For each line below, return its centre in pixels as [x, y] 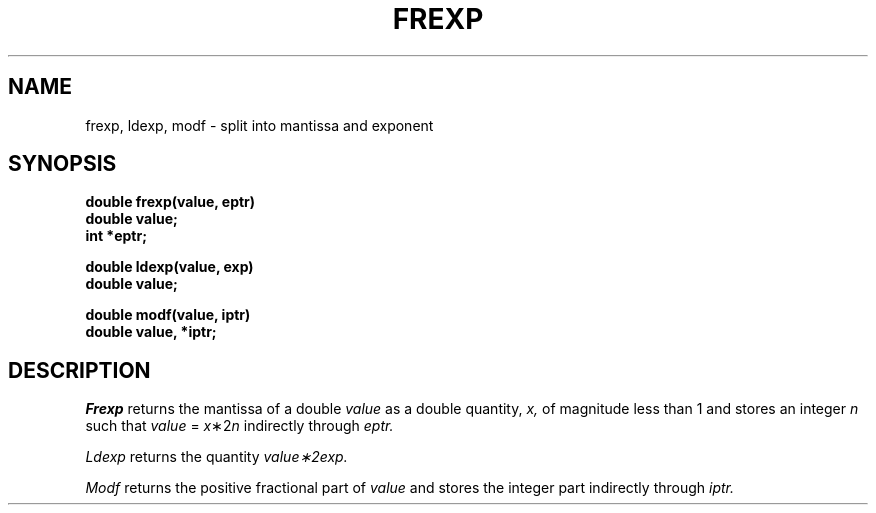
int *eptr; [116, 236]
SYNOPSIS [62, 164]
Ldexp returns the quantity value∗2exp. [216, 457]
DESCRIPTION [79, 370]
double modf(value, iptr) [168, 315]
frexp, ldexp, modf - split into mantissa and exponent [259, 125]
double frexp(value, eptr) [170, 202]
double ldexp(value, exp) [169, 267]
